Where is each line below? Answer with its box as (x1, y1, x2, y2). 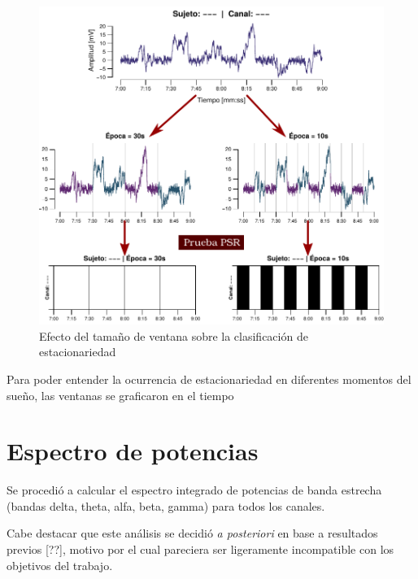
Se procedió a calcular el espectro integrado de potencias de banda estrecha (7, 481, 382, 498)
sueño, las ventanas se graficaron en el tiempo (7, 386, 234, 403)
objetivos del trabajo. (7, 556, 113, 573)
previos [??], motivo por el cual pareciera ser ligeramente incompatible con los (7, 541, 394, 558)
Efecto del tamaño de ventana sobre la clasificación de (39, 327, 308, 344)
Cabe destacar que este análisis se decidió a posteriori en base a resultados (7, 525, 378, 542)
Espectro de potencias (7, 434, 259, 468)
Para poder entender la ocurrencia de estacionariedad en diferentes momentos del (7, 370, 411, 387)
